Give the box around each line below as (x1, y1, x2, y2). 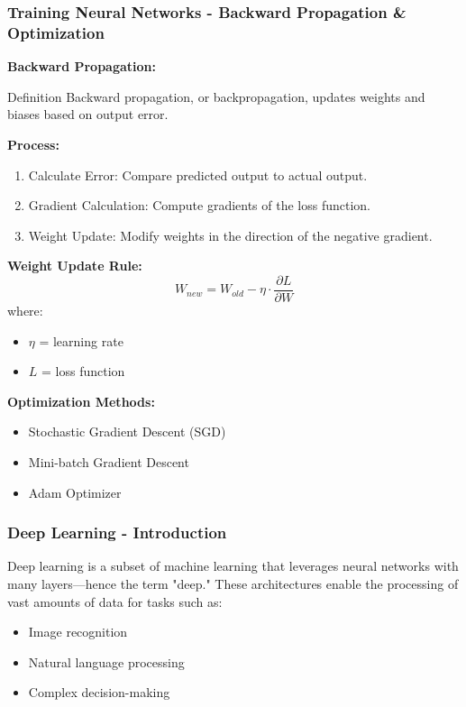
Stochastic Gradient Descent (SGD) (28, 422, 226, 441)
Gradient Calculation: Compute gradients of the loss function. (28, 196, 371, 215)
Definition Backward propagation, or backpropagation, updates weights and (7, 87, 425, 106)
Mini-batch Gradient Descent (28, 452, 189, 471)
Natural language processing (28, 652, 185, 671)
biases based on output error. (7, 105, 169, 124)
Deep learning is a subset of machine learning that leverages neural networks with (7, 556, 459, 575)
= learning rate (39, 331, 123, 350)
